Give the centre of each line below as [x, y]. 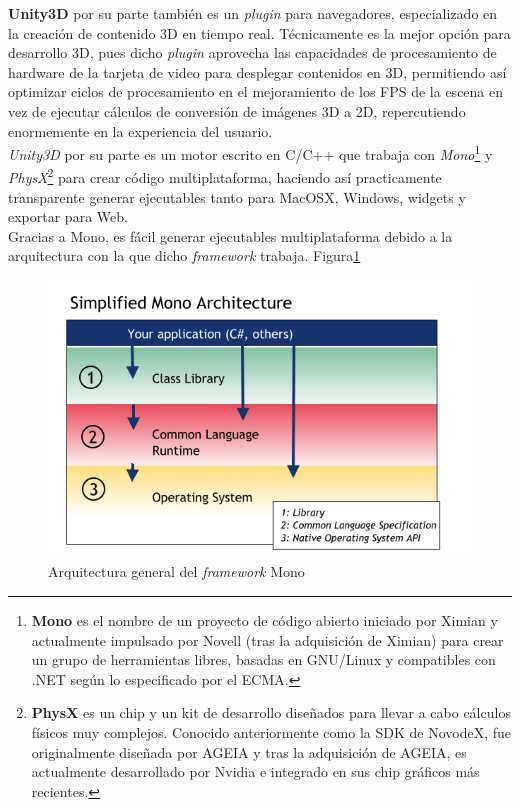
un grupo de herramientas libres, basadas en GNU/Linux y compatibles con [263, 659]
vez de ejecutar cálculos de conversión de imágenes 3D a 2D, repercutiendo [237, 110]
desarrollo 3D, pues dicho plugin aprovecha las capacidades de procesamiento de [252, 52]
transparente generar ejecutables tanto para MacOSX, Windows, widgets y [237, 196]
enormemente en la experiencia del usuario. [140, 130]
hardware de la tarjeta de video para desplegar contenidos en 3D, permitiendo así [257, 71]
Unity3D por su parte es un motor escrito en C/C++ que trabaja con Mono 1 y [250, 152]
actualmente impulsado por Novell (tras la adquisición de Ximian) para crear [267, 639]
